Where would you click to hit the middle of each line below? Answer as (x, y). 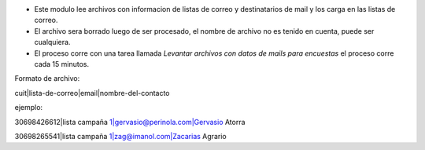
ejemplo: (29, 108)
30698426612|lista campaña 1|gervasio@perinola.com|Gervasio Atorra (130, 122)
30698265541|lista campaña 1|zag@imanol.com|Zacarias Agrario (121, 136)
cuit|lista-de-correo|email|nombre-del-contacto (92, 93)
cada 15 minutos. (62, 64)
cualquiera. (52, 42)
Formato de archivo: (47, 79)
